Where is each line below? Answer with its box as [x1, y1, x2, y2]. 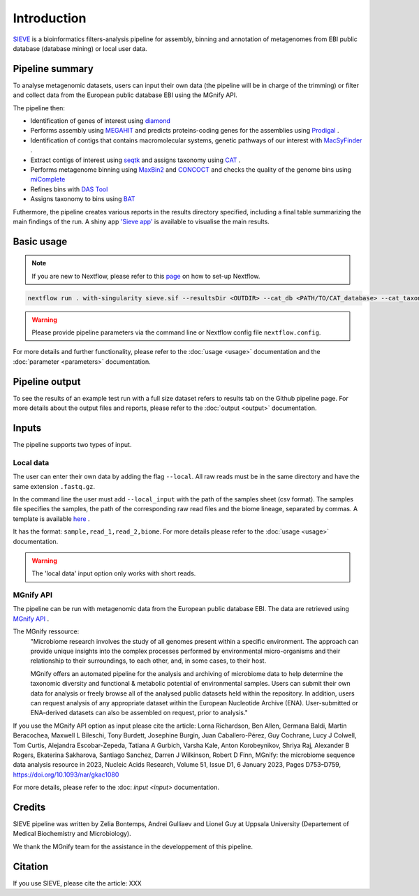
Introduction [13, 10, 87, 26]
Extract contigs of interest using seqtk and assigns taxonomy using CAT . [30, 156, 241, 164]
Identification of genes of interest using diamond [30, 117, 170, 125]
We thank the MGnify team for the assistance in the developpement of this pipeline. [13, 842, 253, 851]
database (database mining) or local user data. [13, 44, 147, 52]
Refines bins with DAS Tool [30, 185, 108, 193]
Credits [13, 801, 46, 813]
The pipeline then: [13, 103, 66, 112]
